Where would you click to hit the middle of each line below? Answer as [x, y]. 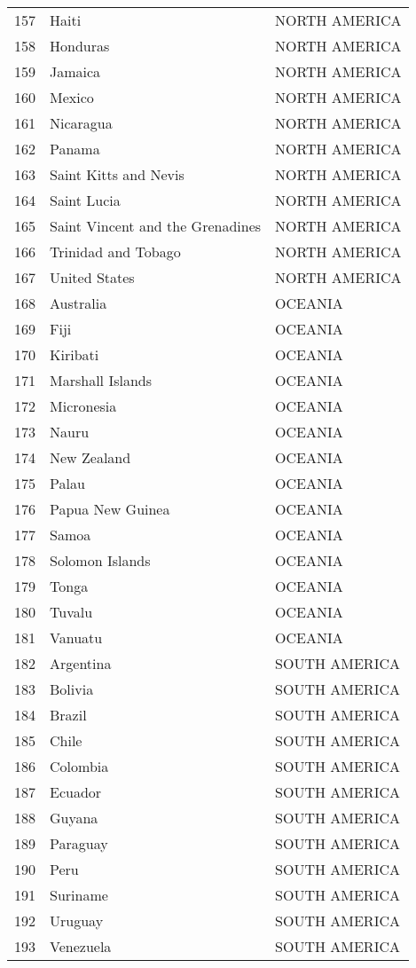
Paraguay [79, 843]
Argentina [81, 663]
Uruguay [77, 921]
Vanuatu [76, 637]
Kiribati [75, 354]
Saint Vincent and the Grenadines [156, 226]
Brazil [68, 715]
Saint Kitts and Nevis [117, 174]
